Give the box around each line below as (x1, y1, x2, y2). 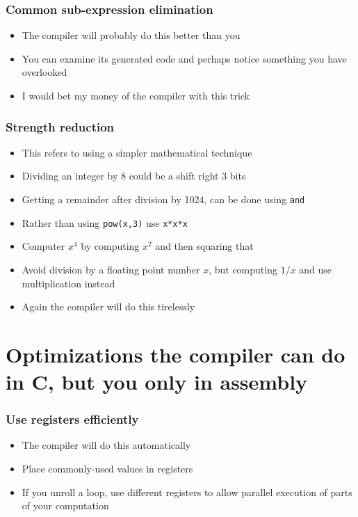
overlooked (22, 65, 67, 79)
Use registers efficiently (6, 411, 139, 428)
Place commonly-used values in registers (22, 461, 193, 476)
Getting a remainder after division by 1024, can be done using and (22, 192, 305, 206)
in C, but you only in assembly (6, 367, 308, 396)
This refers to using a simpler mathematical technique (22, 145, 252, 159)
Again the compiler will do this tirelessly (22, 299, 195, 314)
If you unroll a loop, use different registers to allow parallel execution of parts (22, 484, 352, 499)
